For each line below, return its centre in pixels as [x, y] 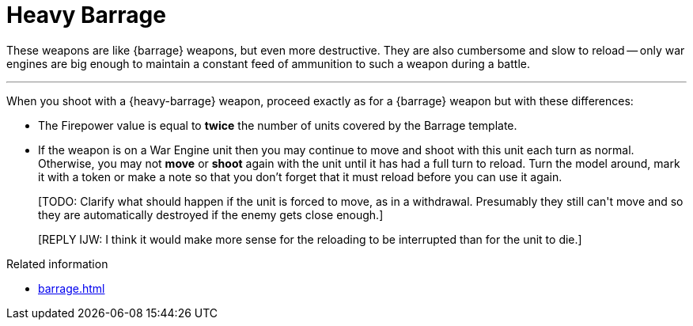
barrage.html [72, 288]
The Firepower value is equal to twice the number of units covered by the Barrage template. [278, 125]
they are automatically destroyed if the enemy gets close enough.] [211, 214]
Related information [57, 263]
